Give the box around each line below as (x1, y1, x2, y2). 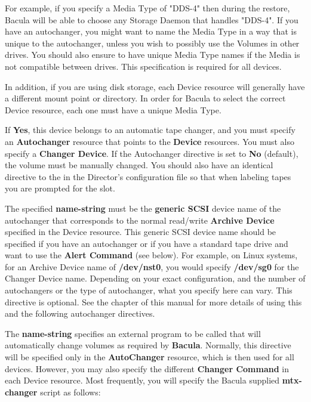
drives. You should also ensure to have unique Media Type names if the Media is (5, 48, 300, 61)
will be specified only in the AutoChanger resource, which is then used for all (5, 351, 294, 363)
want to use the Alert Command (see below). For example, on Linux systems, (5, 249, 298, 261)
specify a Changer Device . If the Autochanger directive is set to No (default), (5, 147, 298, 159)
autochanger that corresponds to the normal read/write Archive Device (5, 214, 275, 226)
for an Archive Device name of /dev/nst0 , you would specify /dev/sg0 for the (5, 260, 299, 273)
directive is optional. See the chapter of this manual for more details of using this (5, 295, 302, 308)
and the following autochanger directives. (5, 307, 155, 320)
